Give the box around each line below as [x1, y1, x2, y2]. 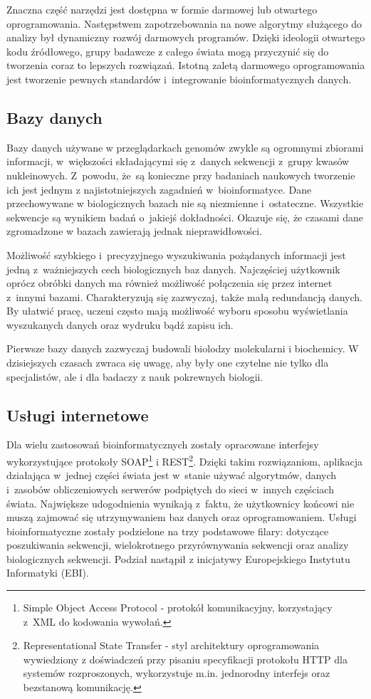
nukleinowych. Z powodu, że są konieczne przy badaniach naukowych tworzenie [6, 167, 355, 182]
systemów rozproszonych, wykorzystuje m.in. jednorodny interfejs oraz [23, 666, 330, 680]
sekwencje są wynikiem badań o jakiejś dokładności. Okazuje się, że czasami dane [6, 209, 363, 224]
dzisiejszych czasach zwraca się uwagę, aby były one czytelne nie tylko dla [6, 355, 329, 370]
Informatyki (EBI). [6, 565, 89, 580]
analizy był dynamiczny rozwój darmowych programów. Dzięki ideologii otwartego [6, 30, 365, 45]
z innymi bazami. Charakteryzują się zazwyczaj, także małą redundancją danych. [6, 289, 362, 304]
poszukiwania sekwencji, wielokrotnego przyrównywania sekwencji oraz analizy [6, 537, 349, 552]
